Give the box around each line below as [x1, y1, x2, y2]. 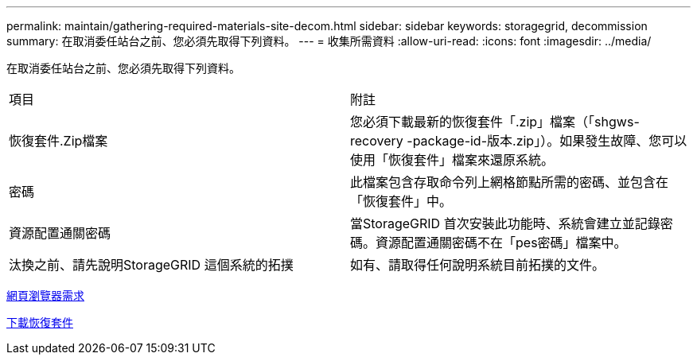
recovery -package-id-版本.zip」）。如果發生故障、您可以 [350, 133, 687, 149]
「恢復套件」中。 [350, 193, 453, 209]
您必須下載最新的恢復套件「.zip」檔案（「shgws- [350, 114, 640, 130]
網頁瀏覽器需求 [6, 289, 84, 302]
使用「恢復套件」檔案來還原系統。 [350, 152, 555, 168]
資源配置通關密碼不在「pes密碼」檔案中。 [376, 235, 627, 250]
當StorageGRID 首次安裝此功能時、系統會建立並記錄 [350, 215, 660, 231]
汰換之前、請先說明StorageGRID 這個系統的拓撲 [9, 257, 294, 273]
